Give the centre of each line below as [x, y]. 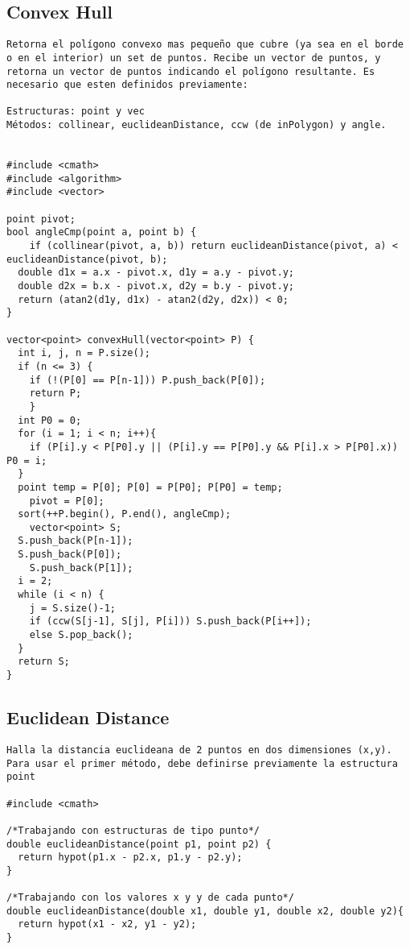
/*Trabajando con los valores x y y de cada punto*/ [150, 898]
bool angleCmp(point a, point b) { [102, 232]
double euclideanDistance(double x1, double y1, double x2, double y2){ [205, 911]
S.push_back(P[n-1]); [76, 541]
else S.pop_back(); [81, 635]
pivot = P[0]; [67, 501]
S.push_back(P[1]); [81, 568]
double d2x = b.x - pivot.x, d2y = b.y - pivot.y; [156, 286]
